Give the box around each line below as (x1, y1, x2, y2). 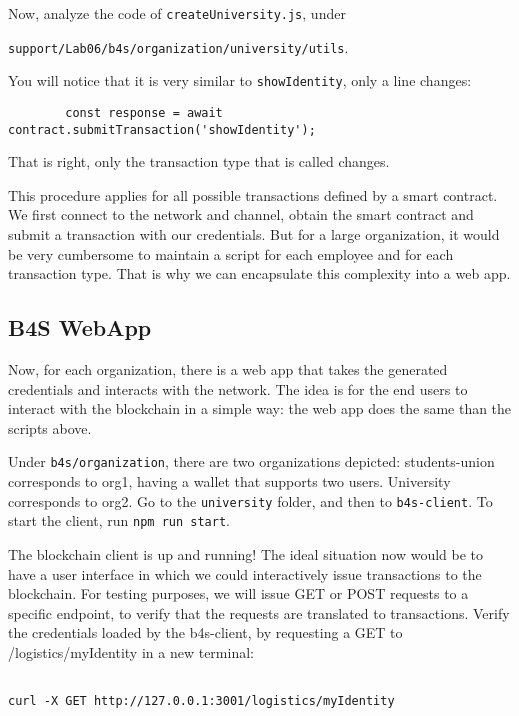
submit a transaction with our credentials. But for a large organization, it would (8, 224, 500, 245)
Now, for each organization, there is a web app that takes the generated (8, 359, 448, 380)
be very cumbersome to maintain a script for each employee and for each (8, 243, 454, 264)
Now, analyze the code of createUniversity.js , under (8, 3, 346, 23)
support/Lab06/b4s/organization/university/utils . (8, 36, 349, 57)
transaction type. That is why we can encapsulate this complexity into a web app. (8, 263, 511, 284)
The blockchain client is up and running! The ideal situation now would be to (8, 543, 484, 564)
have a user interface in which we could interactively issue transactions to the (8, 563, 482, 584)
